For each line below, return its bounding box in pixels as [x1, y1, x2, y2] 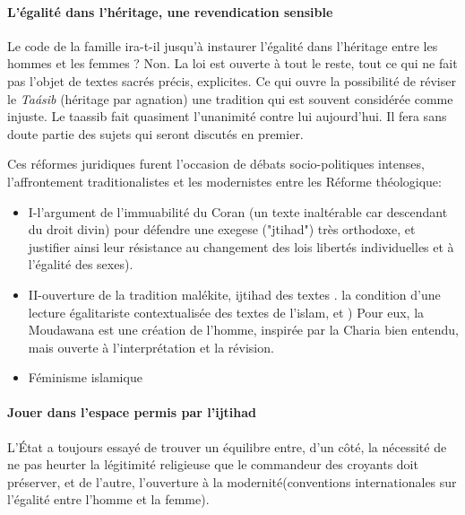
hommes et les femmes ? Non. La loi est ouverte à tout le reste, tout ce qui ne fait [7, 54, 458, 73]
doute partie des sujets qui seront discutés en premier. [7, 124, 304, 143]
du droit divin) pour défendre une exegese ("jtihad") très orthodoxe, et [28, 220, 416, 239]
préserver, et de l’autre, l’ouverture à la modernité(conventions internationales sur [7, 472, 457, 491]
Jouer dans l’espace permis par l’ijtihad [7, 403, 256, 422]
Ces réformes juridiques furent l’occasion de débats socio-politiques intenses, [7, 154, 425, 173]
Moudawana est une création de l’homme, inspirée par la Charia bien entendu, [28, 320, 460, 339]
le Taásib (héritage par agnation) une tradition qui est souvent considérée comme [7, 89, 453, 108]
